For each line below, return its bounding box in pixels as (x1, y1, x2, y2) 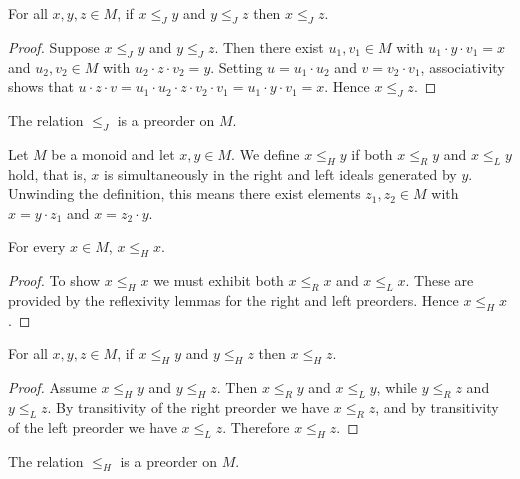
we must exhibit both (153, 270, 284, 291)
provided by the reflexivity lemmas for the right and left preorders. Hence (8, 289, 459, 310)
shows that (8, 76, 74, 97)
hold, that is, (8, 163, 87, 184)
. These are (405, 270, 474, 291)
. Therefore (222, 416, 290, 437)
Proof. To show (8, 270, 101, 291)
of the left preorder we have (8, 416, 177, 437)
